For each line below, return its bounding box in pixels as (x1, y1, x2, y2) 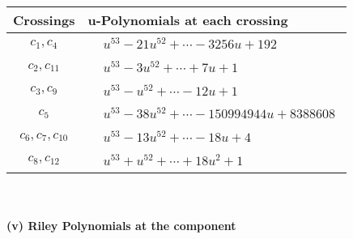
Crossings (13, 11, 75, 29)
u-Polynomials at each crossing (87, 11, 288, 29)
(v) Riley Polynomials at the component (6, 217, 236, 234)
